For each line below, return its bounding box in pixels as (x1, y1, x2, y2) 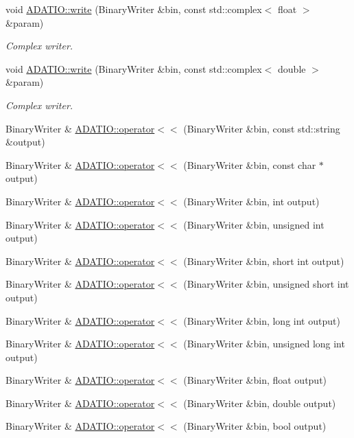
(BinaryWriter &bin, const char (183, 157, 316, 172)
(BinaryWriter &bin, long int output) (183, 313, 340, 327)
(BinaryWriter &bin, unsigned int (183, 217, 324, 231)
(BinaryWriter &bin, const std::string (183, 121, 340, 135)
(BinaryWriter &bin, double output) (183, 395, 336, 410)
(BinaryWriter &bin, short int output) (183, 253, 344, 268)
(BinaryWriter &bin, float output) (183, 373, 327, 387)
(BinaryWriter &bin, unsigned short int (183, 277, 349, 291)
